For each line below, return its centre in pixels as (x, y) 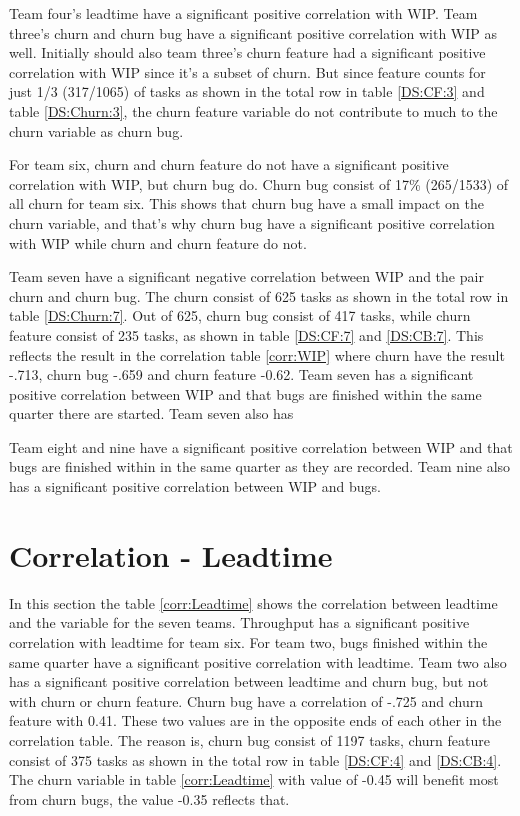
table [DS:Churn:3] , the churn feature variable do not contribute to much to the (253, 110)
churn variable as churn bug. (96, 130)
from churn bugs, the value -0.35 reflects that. (149, 798)
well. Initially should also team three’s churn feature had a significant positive (247, 52)
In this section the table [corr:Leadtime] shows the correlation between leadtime (253, 602)
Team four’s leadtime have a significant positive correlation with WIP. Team (243, 13)
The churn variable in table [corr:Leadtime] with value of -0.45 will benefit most (254, 779)
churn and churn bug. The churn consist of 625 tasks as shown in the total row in (259, 295)
